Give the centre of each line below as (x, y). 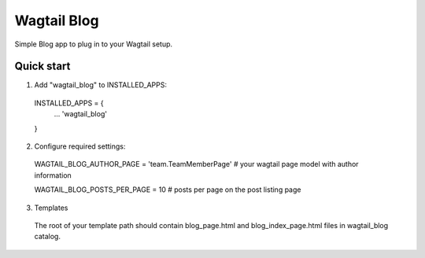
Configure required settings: (80, 146)
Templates (51, 208)
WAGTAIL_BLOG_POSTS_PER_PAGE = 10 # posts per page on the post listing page (168, 190)
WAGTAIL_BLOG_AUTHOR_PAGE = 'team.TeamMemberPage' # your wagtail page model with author (196, 164)
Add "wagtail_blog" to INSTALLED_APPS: (100, 85)
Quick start (42, 66)
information (53, 175)
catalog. (47, 237)
